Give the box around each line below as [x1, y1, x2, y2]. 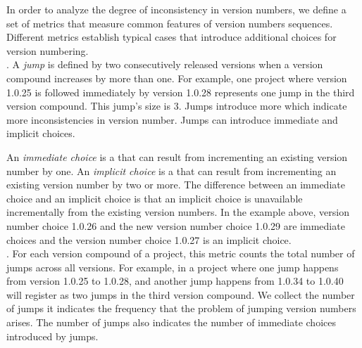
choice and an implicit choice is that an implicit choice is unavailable [6, 191, 303, 205]
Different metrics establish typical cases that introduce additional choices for [6, 30, 337, 44]
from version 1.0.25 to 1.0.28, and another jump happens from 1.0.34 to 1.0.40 [6, 273, 344, 288]
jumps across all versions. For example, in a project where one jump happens [6, 259, 339, 274]
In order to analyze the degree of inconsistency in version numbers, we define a [6, 2, 347, 16]
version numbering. [6, 43, 89, 58]
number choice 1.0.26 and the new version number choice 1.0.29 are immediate [6, 218, 345, 233]
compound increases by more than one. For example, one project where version [6, 70, 347, 85]
